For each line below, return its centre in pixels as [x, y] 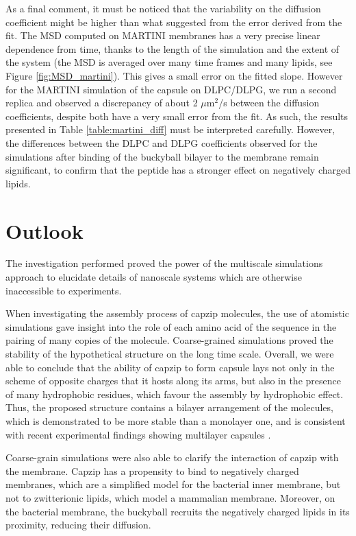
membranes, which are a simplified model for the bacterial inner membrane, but [173, 484]
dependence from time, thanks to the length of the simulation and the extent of [173, 48]
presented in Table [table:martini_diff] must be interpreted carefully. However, [170, 129]
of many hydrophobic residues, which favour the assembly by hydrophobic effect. [175, 394]
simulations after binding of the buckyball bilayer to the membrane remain [162, 156]
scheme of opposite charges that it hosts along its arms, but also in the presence [173, 381]
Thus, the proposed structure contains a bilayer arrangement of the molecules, [169, 407]
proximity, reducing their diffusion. [78, 525]
